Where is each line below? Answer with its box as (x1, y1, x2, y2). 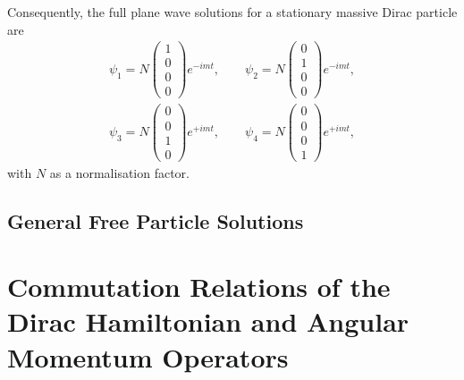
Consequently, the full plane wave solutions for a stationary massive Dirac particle (7, 3, 458, 21)
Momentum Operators (7, 338, 289, 375)
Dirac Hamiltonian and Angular (7, 303, 409, 340)
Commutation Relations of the (7, 268, 391, 305)
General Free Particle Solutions (7, 207, 304, 234)
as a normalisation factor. (49, 163, 190, 182)
